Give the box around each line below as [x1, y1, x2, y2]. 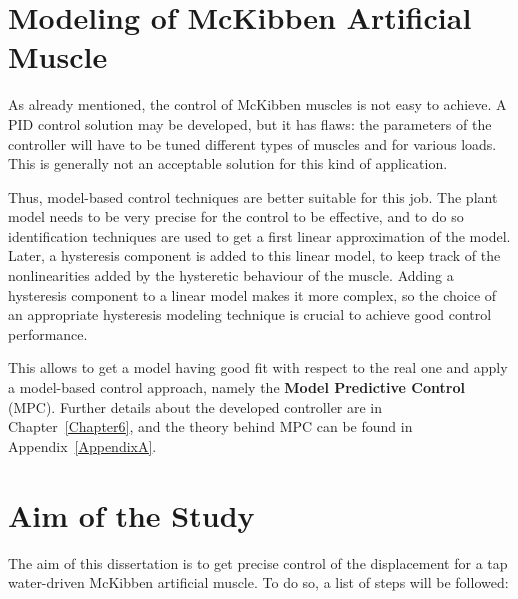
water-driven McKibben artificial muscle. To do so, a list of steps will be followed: [8, 572, 509, 593]
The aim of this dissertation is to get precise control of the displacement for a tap [8, 552, 508, 573]
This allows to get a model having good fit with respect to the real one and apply [8, 357, 508, 378]
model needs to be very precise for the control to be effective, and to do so [8, 206, 464, 227]
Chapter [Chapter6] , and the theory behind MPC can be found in [8, 416, 413, 437]
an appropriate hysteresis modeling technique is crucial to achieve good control [8, 304, 492, 325]
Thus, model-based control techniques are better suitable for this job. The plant [8, 186, 498, 207]
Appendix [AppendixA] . [8, 435, 157, 456]
